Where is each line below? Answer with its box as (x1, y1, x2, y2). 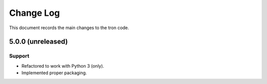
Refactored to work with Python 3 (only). (21, 63, 104, 69)
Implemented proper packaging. (21, 70, 87, 76)
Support (9, 52, 30, 59)
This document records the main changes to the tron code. (9, 25, 130, 31)
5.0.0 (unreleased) (9, 38, 68, 46)
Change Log (9, 7, 60, 18)
